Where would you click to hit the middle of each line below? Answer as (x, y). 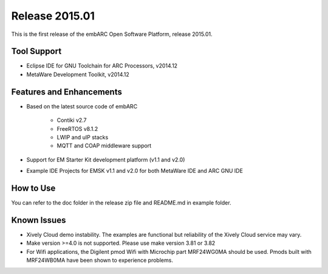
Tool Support (36, 51)
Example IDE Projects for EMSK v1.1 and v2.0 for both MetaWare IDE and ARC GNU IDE (135, 171)
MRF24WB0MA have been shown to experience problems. (100, 260)
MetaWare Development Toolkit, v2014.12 (78, 74)
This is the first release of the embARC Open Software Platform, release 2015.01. (112, 34)
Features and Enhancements (67, 92)
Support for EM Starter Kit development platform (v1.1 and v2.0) (106, 160)
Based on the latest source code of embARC (82, 106)
